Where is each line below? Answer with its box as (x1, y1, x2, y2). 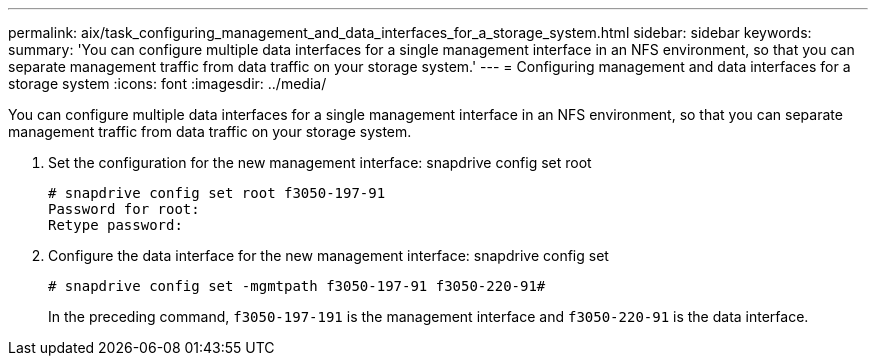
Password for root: (48, 201, 200, 217)
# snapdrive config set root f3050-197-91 (48, 185, 386, 201)
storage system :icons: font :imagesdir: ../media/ (8, 75, 327, 92)
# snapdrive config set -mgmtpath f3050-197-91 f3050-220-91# (48, 278, 546, 294)
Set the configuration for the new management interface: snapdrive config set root (48, 154, 592, 171)
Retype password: (48, 217, 183, 233)
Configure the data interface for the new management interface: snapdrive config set (48, 247, 609, 264)
